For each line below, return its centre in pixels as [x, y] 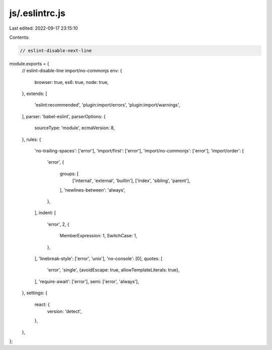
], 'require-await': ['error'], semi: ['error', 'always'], [87, 281]
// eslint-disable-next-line [56, 51]
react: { [42, 304]
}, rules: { [31, 139]
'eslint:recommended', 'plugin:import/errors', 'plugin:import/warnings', [107, 105]
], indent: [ [45, 213]
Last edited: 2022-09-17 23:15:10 [44, 28]
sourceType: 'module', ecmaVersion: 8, [75, 128]
